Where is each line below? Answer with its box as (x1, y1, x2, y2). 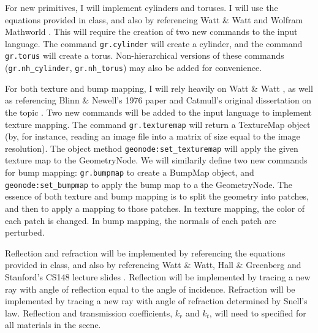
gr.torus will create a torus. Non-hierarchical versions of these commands (5, 49, 284, 62)
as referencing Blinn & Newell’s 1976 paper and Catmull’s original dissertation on (5, 94, 312, 107)
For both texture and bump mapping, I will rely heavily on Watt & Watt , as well (5, 81, 313, 94)
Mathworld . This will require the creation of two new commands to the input (5, 25, 298, 38)
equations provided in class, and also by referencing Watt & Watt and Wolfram (5, 13, 303, 26)
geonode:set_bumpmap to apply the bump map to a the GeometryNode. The (5, 178, 293, 190)
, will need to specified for (209, 306, 306, 319)
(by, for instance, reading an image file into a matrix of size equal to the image (5, 130, 300, 143)
